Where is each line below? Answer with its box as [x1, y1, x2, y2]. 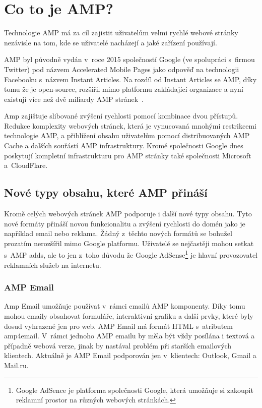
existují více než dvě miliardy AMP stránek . [4, 93, 144, 104]
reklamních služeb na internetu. [4, 259, 101, 270]
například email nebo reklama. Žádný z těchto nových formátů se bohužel [4, 228, 232, 239]
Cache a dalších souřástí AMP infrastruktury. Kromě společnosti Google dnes [4, 140, 243, 151]
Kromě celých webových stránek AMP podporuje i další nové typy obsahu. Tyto [4, 208, 252, 219]
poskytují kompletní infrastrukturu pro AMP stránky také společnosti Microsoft [4, 150, 251, 160]
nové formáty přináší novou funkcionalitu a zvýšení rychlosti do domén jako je [4, 218, 245, 228]
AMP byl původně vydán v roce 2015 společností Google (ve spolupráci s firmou [4, 54, 255, 65]
